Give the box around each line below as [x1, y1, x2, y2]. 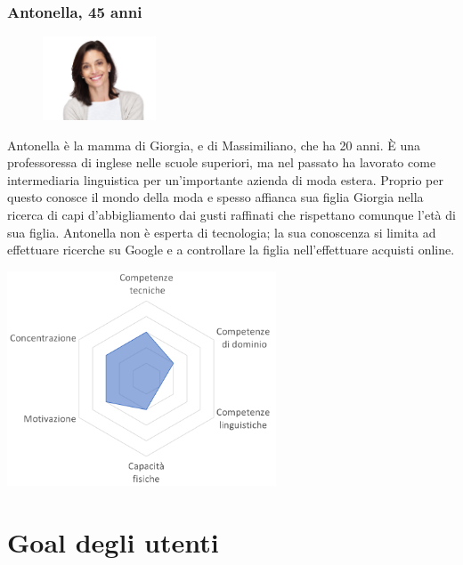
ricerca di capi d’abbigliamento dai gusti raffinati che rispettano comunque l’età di [7, 205, 456, 223]
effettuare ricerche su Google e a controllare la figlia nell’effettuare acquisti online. [7, 240, 455, 259]
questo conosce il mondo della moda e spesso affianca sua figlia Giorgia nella [7, 188, 424, 206]
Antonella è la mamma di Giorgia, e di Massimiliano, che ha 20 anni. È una [7, 135, 421, 154]
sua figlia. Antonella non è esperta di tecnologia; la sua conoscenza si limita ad [7, 222, 436, 241]
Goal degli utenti [7, 524, 219, 561]
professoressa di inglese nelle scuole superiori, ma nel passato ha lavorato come [7, 153, 436, 172]
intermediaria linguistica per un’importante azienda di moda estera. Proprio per [7, 170, 443, 189]
